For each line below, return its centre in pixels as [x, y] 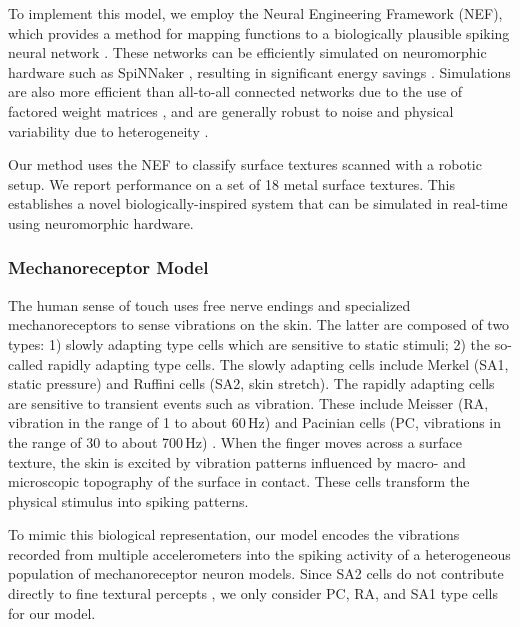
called [25, 363]
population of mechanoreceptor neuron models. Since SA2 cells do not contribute [256, 573]
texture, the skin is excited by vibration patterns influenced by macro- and [237, 461]
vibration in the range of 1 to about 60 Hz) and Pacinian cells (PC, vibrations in [255, 422]
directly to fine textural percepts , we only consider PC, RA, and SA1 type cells [253, 593]
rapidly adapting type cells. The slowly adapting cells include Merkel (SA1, [278, 363]
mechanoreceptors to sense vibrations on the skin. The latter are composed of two [259, 324]
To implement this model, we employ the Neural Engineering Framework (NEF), [255, 13]
